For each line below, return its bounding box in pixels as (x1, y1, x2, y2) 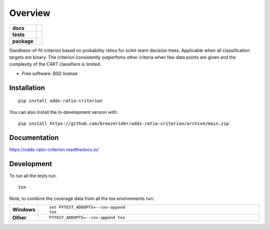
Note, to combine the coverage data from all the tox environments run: (9, 195, 154, 202)
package (12, 37, 33, 44)
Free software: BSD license (21, 70, 77, 76)
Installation (9, 83, 45, 92)
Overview (9, 7, 50, 18)
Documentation (9, 133, 59, 142)
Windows (12, 206, 35, 213)
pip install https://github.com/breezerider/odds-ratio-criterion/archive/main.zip (18, 120, 229, 126)
